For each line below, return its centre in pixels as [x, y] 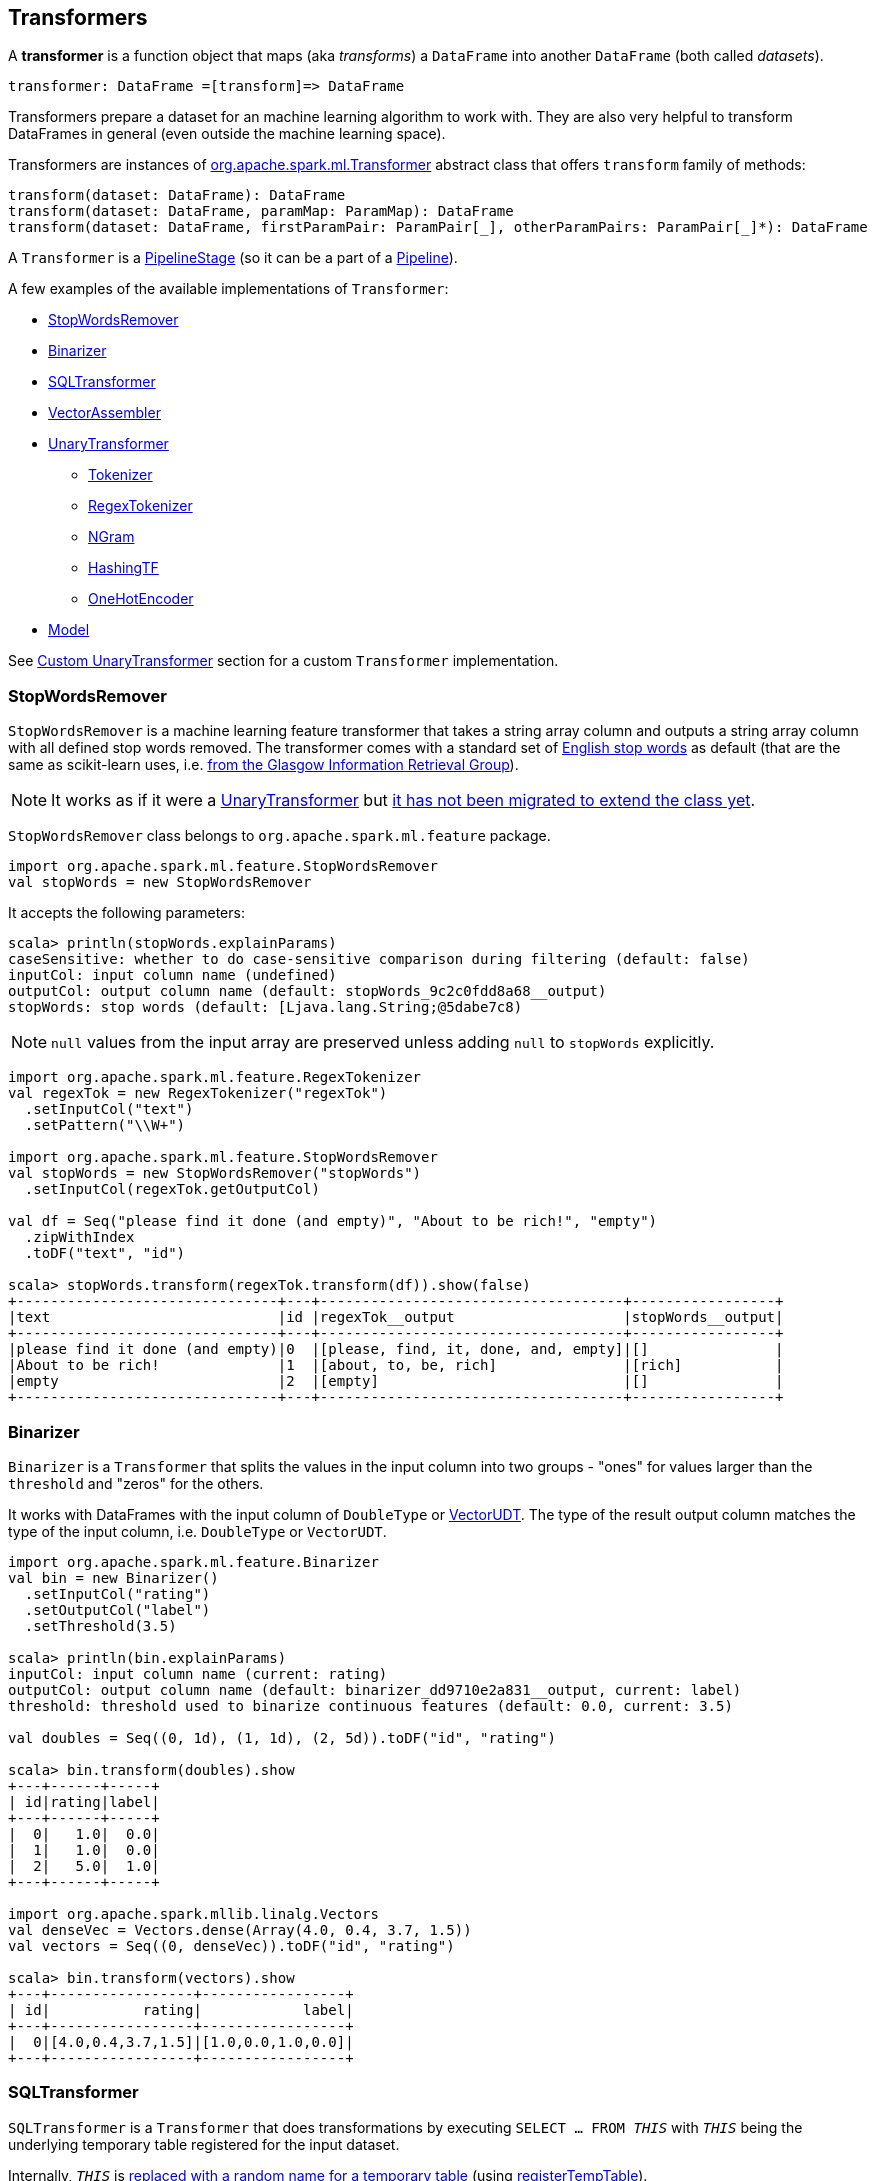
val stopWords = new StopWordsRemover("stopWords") [215, 1173]
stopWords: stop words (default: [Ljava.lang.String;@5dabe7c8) [265, 1007]
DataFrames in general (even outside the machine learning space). [227, 134]
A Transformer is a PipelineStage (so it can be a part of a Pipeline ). [233, 258]
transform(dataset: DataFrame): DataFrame [177, 195]
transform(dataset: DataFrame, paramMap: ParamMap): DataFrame [261, 211]
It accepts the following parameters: [126, 913]
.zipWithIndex [79, 1237]
